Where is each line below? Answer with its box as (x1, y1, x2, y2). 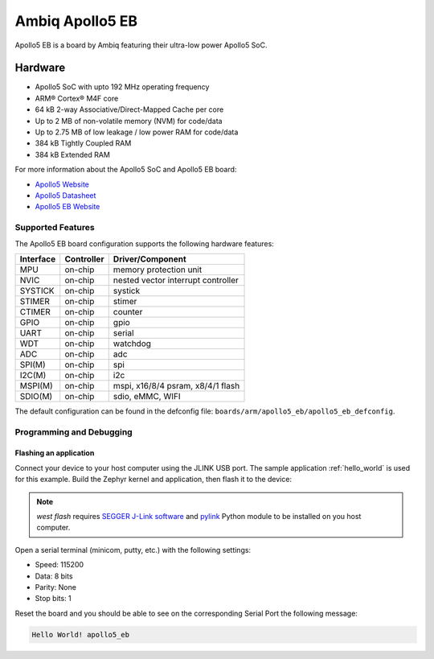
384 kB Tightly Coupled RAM (35, 138, 132, 148)
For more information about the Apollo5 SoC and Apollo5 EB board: (14, 165, 237, 175)
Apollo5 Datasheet (35, 190, 96, 200)
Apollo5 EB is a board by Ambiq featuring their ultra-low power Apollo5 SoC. (14, 40, 268, 50)
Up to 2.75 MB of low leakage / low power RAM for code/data (35, 127, 239, 137)
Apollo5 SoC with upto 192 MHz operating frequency (35, 82, 210, 92)
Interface (19, 253, 56, 265)
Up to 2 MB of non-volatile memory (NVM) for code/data (35, 116, 223, 126)
